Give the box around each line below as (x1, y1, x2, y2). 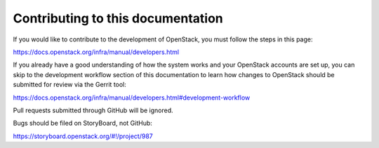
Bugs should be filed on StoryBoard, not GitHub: (13, 119, 152, 128)
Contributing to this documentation (13, 11, 224, 26)
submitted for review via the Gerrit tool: (13, 81, 126, 89)
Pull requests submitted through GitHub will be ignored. (13, 106, 173, 114)
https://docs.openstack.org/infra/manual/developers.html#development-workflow (13, 93, 251, 102)
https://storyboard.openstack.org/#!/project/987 (13, 132, 154, 140)
